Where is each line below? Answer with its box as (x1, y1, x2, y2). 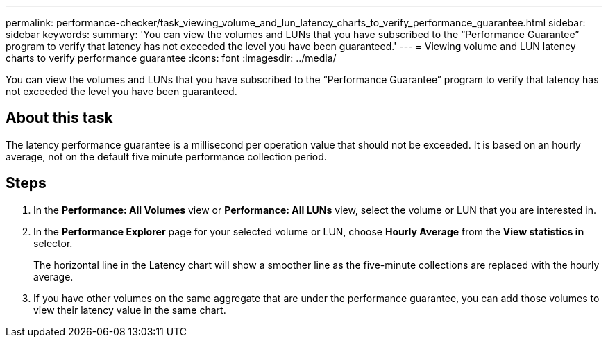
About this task (6, 109, 113, 127)
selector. (33, 237, 73, 249)
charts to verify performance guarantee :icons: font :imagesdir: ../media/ (6, 52, 337, 64)
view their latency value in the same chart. (33, 303, 226, 316)
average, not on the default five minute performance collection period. (6, 150, 327, 162)
